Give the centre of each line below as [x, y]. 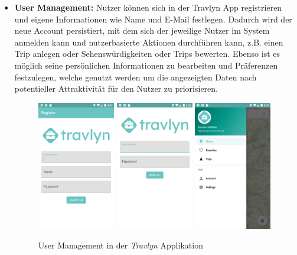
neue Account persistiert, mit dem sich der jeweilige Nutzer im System [142, 30]
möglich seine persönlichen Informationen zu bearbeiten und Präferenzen [146, 65]
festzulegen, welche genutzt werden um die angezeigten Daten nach [136, 77]
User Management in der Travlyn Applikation [120, 245]
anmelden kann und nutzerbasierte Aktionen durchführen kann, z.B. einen [149, 42]
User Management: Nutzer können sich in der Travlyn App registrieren [148, 7]
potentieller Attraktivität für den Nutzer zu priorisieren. [116, 88]
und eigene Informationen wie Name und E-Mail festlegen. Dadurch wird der [153, 19]
